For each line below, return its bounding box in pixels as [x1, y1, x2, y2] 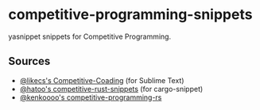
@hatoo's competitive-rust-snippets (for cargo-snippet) [19, 84, 204, 93]
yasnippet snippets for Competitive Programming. [8, 32, 172, 41]
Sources [8, 55, 51, 68]
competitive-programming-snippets [8, 6, 253, 24]
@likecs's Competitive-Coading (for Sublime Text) [19, 75, 184, 85]
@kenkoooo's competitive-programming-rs [19, 93, 162, 102]
